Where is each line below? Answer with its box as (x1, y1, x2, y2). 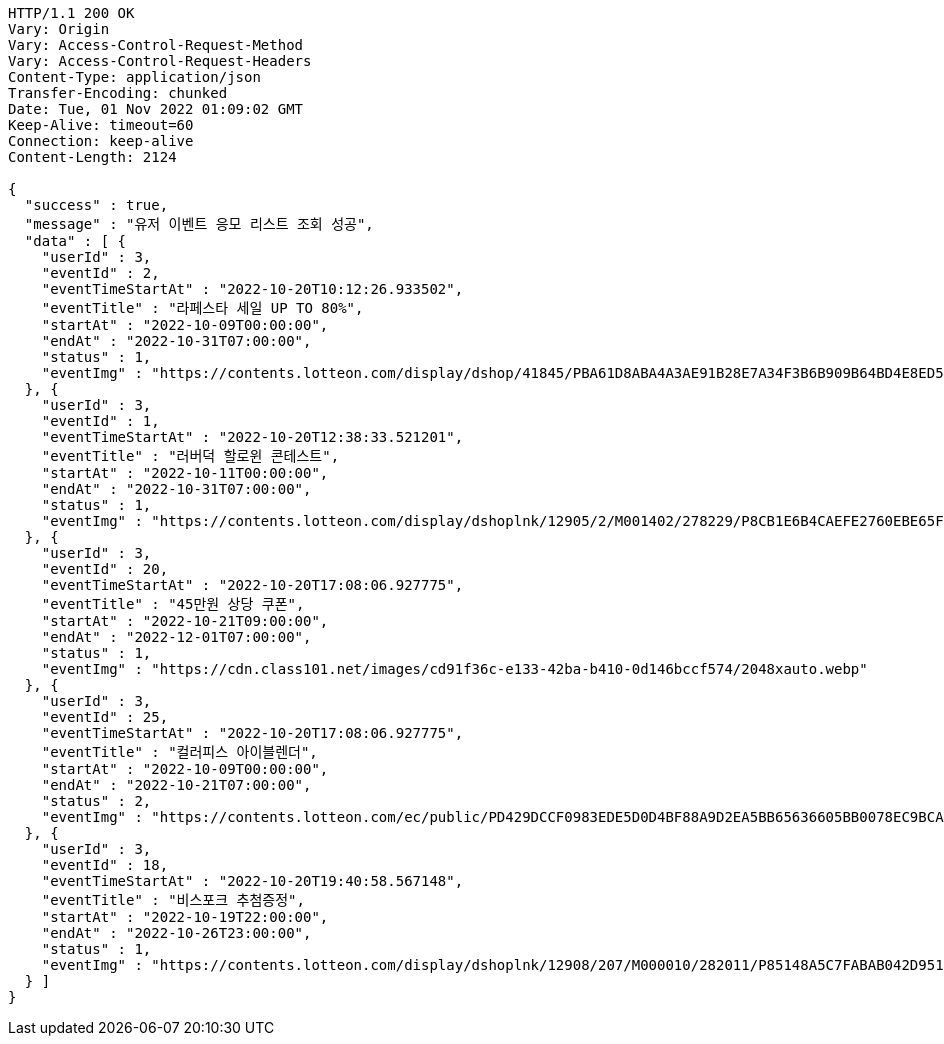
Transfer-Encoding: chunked (8, 85, 228, 101)
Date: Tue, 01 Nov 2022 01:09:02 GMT (8, 101, 304, 117)
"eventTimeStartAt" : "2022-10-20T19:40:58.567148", (41, 873, 464, 889)
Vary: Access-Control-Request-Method (8, 37, 304, 53)
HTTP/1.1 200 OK (8, 5, 135, 21)
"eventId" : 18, (41, 857, 169, 873)
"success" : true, (24, 197, 169, 213)
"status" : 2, (41, 793, 152, 809)
